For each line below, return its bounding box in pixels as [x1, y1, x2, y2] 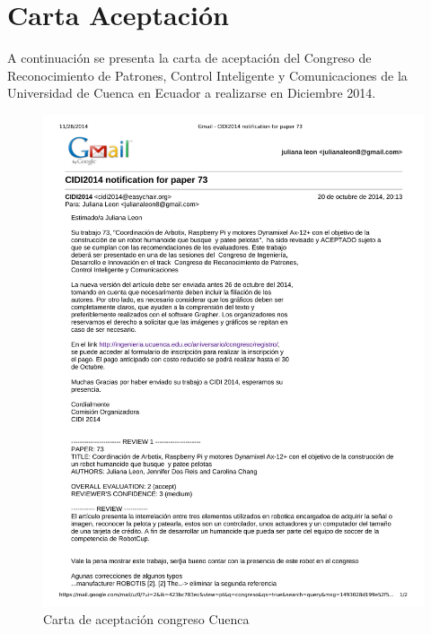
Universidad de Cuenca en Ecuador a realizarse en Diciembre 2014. [7, 83, 376, 102]
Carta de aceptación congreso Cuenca [43, 610, 250, 629]
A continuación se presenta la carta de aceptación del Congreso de [7, 48, 372, 67]
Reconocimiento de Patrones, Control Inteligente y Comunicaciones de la [7, 65, 408, 84]
